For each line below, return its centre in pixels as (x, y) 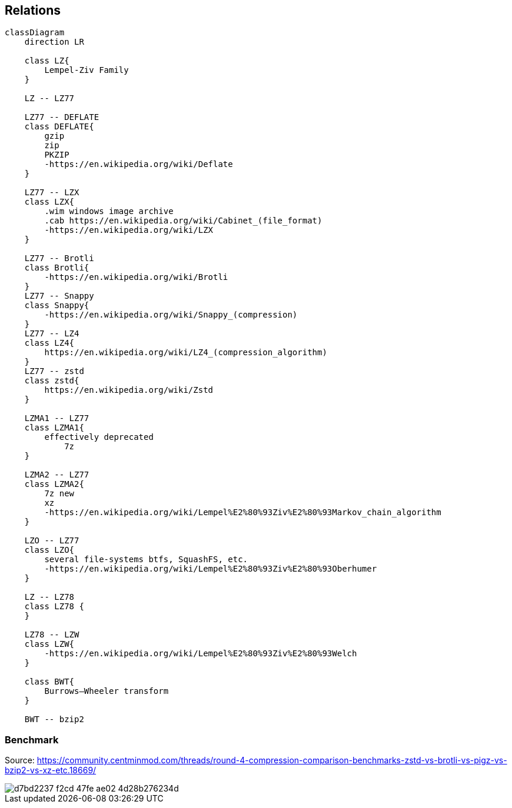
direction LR (54, 42)
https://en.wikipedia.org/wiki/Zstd (129, 390)
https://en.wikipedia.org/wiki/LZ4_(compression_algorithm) (186, 353)
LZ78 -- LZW (52, 635)
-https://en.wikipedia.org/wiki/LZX (129, 230)
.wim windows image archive (109, 211)
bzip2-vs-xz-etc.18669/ (51, 770)
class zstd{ (52, 381)
